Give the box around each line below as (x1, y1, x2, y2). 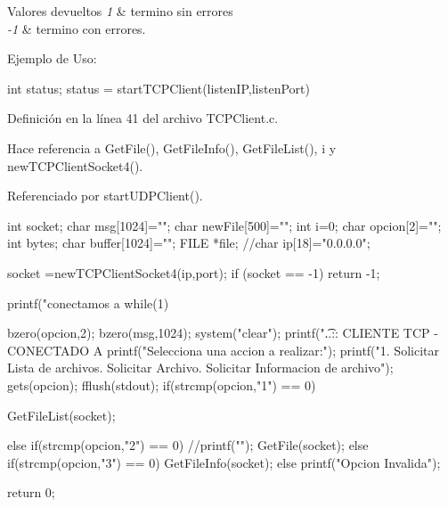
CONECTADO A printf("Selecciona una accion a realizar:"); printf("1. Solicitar (7, 340, 439, 359)
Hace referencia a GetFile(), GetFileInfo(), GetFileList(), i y (7, 138, 337, 157)
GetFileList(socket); (7, 405, 116, 424)
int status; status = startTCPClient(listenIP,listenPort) (7, 78, 310, 97)
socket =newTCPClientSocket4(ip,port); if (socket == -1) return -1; (7, 263, 380, 282)
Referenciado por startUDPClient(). (7, 186, 203, 205)
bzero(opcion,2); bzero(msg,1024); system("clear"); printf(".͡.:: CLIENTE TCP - (7, 323, 438, 342)
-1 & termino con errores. (7, 19, 146, 37)
